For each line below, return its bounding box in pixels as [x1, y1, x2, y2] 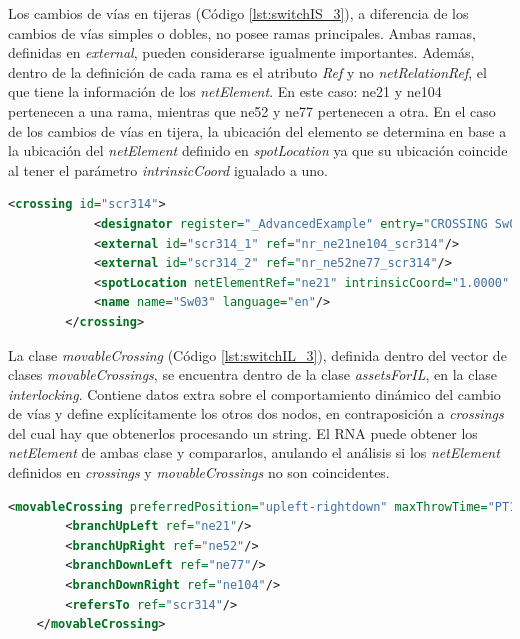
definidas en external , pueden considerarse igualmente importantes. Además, [8, 42, 475, 63]
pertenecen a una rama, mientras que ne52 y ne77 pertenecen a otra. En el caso [8, 100, 496, 121]
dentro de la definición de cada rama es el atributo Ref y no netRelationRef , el [8, 61, 487, 82]
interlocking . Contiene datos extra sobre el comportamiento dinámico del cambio [8, 383, 501, 404]
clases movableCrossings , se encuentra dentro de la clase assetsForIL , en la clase [8, 364, 498, 385]
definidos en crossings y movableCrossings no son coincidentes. [8, 462, 390, 483]
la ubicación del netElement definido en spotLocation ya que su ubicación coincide [8, 140, 508, 161]
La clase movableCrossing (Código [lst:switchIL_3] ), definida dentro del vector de [8, 344, 507, 365]
